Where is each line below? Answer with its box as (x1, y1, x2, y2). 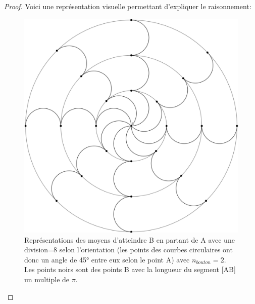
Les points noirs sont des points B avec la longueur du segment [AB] (24, 264, 236, 275)
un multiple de (24, 274, 70, 284)
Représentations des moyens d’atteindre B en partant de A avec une (24, 234, 235, 245)
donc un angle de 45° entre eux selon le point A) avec (24, 254, 190, 264)
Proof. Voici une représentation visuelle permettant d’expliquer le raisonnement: (4, 1, 251, 11)
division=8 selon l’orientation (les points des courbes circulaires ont (24, 244, 233, 255)
